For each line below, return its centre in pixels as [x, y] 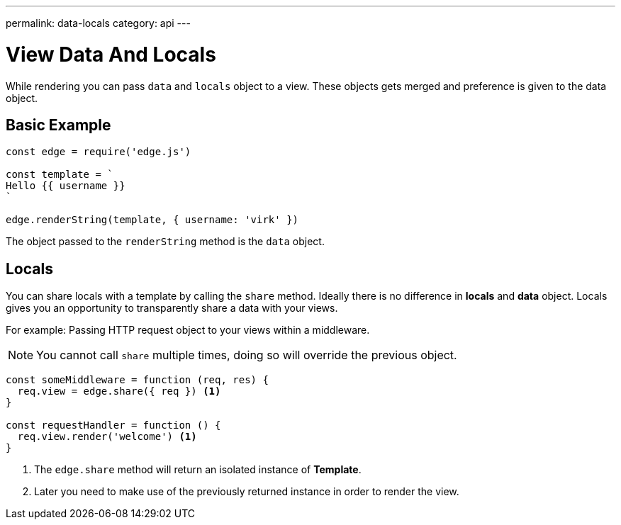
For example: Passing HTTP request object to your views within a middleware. [188, 330]
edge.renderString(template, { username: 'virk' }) [152, 220]
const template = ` [60, 175]
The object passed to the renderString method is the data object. [165, 242]
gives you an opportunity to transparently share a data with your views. [172, 308]
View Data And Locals [111, 54]
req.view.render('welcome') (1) [107, 437]
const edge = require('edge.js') [99, 152]
